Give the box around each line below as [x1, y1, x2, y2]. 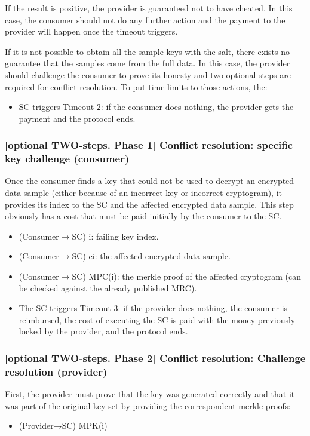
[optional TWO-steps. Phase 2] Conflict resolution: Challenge [5, 350, 306, 365]
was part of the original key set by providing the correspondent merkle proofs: [5, 399, 291, 412]
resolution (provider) [5, 364, 108, 379]
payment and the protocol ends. [19, 112, 136, 124]
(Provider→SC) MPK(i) [19, 419, 108, 432]
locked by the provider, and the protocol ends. [19, 325, 188, 337]
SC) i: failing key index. [72, 229, 159, 242]
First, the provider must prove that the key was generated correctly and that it [5, 388, 295, 400]
